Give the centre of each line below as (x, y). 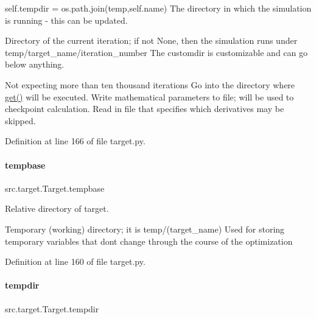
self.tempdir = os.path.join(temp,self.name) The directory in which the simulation (158, 8)
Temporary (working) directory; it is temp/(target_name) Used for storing (145, 229)
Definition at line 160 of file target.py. (75, 261)
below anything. (35, 64)
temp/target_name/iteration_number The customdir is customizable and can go (156, 52)
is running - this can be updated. (66, 20)
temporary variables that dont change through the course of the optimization (149, 241)
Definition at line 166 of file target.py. (75, 141)
